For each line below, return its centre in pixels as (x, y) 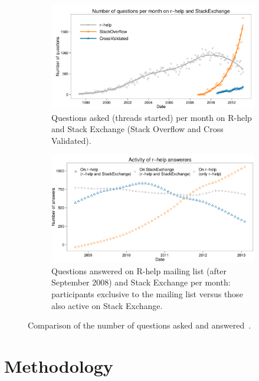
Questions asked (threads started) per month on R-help (152, 117)
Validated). (71, 140)
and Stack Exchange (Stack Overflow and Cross (137, 129)
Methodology (59, 365)
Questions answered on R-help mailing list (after (139, 270)
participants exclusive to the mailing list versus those (147, 293)
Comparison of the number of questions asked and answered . (140, 325)
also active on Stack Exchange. (107, 305)
